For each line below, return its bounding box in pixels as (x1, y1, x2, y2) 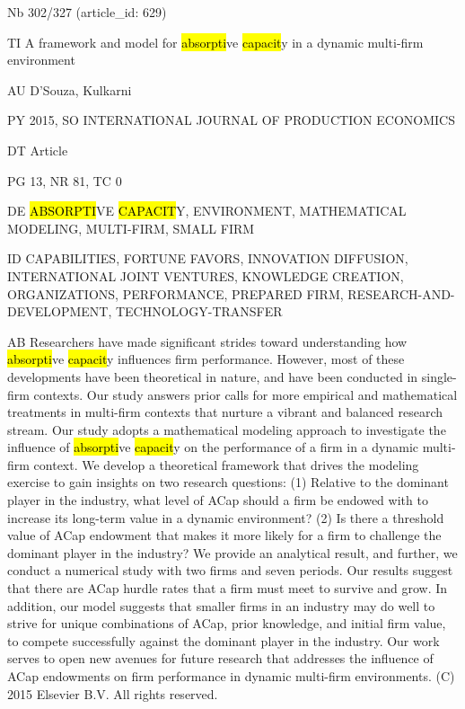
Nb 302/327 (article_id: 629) (7, 3, 167, 21)
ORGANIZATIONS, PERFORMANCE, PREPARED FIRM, (7, 284, 344, 303)
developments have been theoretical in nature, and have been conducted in (7, 367, 418, 386)
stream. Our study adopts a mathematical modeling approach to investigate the (7, 420, 446, 439)
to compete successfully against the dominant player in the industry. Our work (7, 631, 440, 650)
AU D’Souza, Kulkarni (7, 80, 132, 99)
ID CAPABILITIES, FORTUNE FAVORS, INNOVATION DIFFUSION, (7, 249, 408, 268)
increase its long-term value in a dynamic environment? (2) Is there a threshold (7, 508, 444, 527)
